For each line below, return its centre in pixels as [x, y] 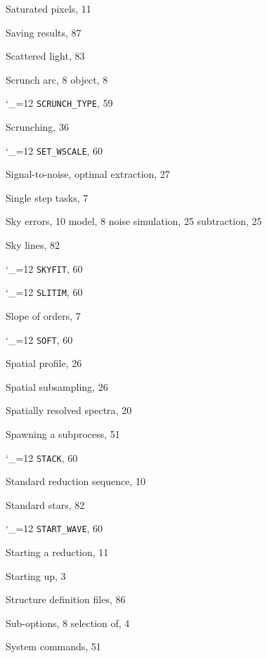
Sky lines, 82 [33, 245]
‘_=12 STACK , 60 [42, 457]
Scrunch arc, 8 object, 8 [57, 79]
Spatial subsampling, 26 [57, 386]
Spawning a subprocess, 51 [63, 434]
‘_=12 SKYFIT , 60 [44, 268]
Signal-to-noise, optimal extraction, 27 [88, 174]
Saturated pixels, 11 [48, 8]
